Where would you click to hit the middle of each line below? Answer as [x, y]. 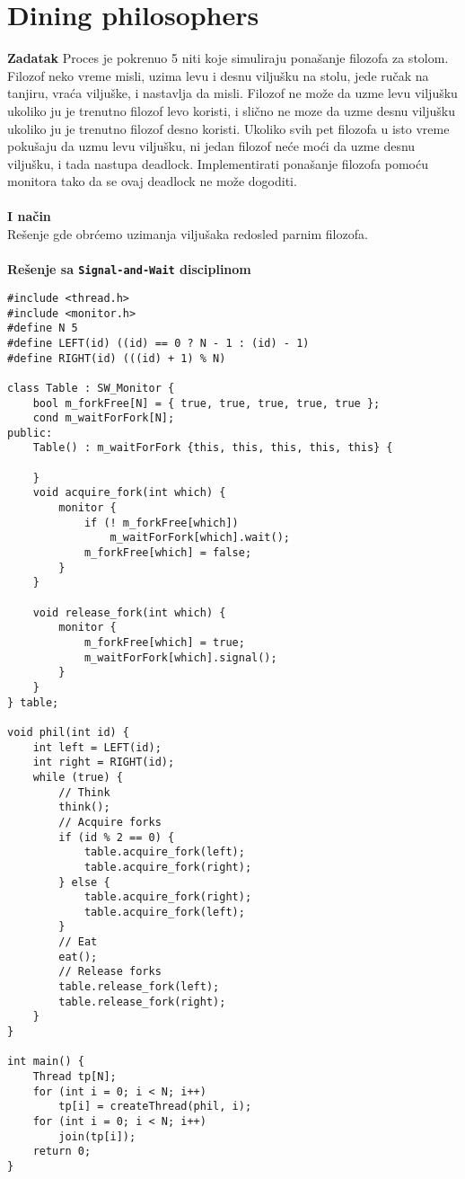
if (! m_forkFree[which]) [161, 523]
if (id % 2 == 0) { [117, 837]
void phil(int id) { [69, 732]
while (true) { [78, 777]
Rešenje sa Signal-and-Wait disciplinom [129, 269]
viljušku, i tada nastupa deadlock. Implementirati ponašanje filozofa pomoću [218, 163]
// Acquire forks [110, 822]
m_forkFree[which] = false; [168, 553]
